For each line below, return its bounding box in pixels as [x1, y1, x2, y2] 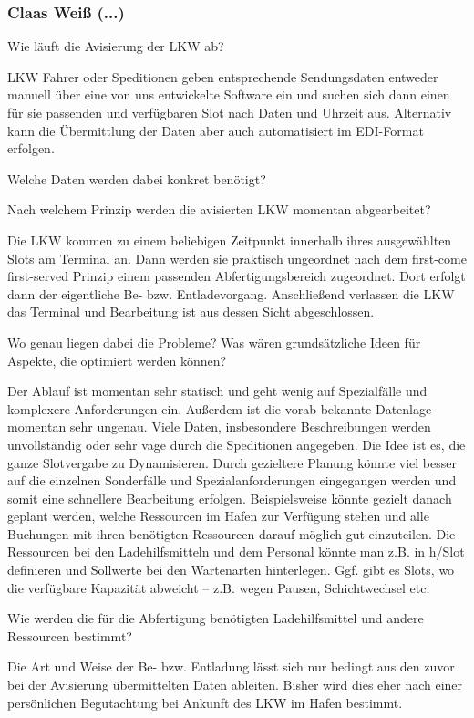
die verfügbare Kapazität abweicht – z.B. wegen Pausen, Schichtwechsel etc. [7, 578, 430, 597]
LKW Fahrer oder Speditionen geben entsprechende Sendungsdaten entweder [7, 67, 438, 86]
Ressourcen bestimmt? [7, 626, 132, 645]
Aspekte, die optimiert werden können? [7, 350, 227, 369]
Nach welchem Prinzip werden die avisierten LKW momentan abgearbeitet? [7, 200, 431, 219]
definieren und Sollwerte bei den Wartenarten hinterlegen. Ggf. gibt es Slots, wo [7, 560, 455, 579]
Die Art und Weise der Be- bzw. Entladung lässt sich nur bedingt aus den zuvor [7, 657, 455, 676]
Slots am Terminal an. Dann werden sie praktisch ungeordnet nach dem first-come [7, 248, 467, 267]
